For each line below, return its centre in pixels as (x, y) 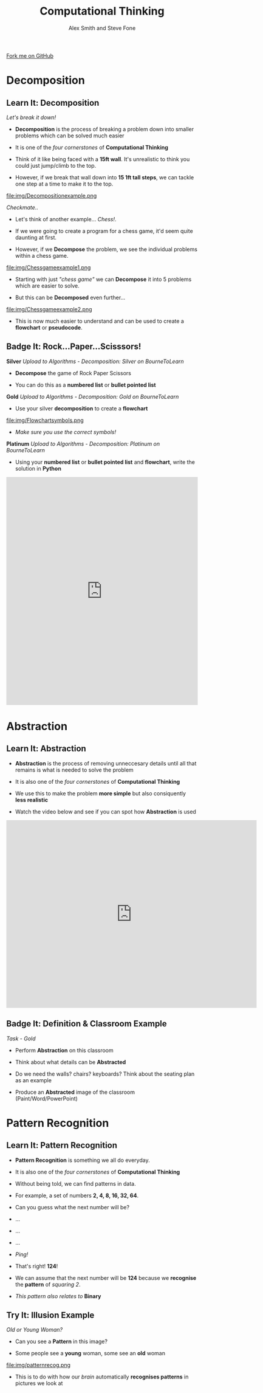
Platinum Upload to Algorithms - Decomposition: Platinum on (83, 444)
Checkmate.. (22, 207)
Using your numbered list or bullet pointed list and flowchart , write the (105, 462)
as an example (33, 1080)
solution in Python (38, 468)
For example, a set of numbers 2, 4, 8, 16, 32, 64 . (77, 1195)
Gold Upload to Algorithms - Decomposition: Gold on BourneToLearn (93, 396)
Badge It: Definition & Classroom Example (87, 1024)
